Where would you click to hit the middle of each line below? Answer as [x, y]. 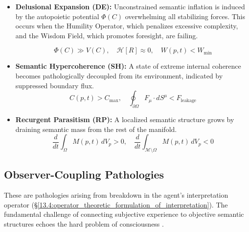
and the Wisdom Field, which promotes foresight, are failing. [107, 35]
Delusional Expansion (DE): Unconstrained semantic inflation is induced [130, 6]
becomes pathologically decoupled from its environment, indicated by [119, 75]
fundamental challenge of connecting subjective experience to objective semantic [124, 214]
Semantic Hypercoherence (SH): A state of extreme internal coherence [128, 66]
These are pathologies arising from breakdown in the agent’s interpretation [116, 195]
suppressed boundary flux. [55, 85]
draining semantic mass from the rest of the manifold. [96, 129]
